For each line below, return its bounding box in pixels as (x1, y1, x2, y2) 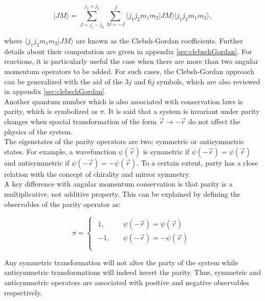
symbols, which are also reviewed (157, 76, 260, 86)
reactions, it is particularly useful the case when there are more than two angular (4, 56, 258, 66)
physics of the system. (4, 126, 73, 136)
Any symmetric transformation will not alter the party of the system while (4, 257, 238, 267)
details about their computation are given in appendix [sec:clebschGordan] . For (4, 45, 252, 56)
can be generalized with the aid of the (4, 76, 123, 86)
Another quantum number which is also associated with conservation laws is (4, 96, 243, 106)
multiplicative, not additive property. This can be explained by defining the (4, 188, 240, 199)
